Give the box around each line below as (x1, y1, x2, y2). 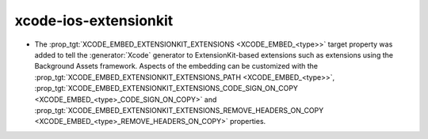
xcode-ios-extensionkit (14, 12, 174, 29)
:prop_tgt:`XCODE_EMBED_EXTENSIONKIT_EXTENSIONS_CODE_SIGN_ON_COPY (34, 84, 299, 93)
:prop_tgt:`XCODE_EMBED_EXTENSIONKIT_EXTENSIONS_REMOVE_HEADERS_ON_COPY (34, 105, 324, 115)
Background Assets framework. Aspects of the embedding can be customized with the (34, 62, 319, 71)
